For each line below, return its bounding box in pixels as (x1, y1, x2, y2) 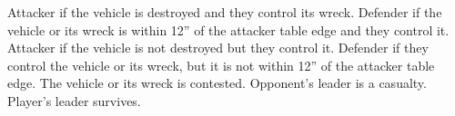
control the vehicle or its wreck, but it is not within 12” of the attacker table (7, 55, 435, 74)
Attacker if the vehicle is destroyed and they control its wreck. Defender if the (7, 3, 442, 21)
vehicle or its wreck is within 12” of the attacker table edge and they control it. (7, 20, 450, 39)
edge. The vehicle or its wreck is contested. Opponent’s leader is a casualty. (7, 73, 427, 92)
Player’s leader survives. (7, 91, 141, 110)
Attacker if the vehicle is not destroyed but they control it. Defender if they (7, 38, 429, 57)
